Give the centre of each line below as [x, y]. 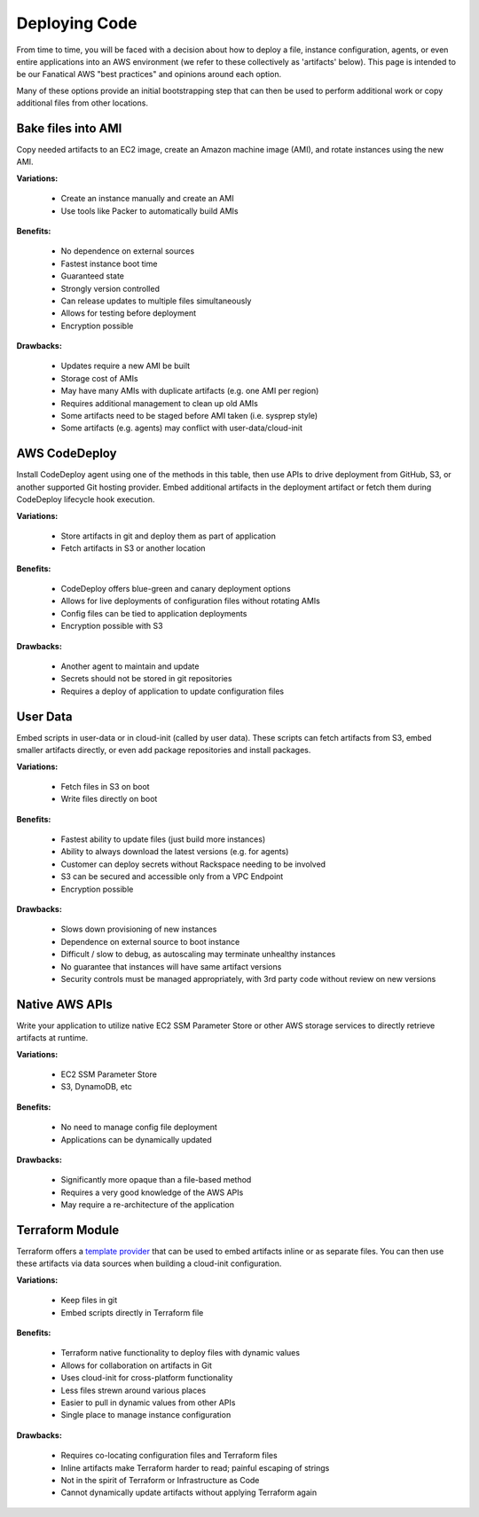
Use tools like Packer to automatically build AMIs [149, 211]
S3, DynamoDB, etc [96, 1087]
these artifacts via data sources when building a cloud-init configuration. [149, 1263]
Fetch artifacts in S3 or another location [133, 548]
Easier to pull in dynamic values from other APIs [148, 1403]
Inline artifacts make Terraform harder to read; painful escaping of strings [195, 1467]
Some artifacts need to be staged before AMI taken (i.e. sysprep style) [189, 416]
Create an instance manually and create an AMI [147, 199]
